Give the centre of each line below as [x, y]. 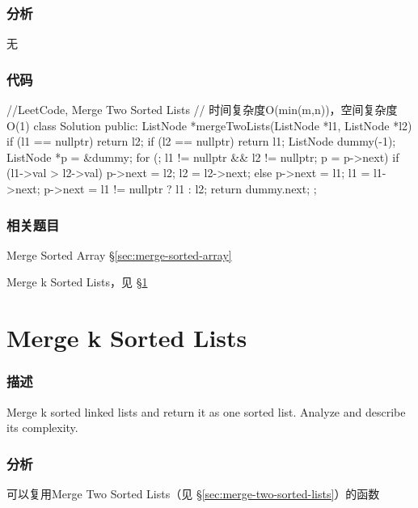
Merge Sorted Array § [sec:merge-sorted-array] [119, 254]
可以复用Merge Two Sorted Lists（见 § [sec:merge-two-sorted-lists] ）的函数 [193, 493]
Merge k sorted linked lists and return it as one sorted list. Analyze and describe [206, 411]
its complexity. [42, 428]
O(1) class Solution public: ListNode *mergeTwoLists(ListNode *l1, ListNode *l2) [209, 125]
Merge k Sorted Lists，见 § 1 [77, 282]
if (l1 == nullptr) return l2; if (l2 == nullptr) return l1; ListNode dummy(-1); [201, 141]
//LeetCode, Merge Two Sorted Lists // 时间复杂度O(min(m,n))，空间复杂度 [202, 110]
